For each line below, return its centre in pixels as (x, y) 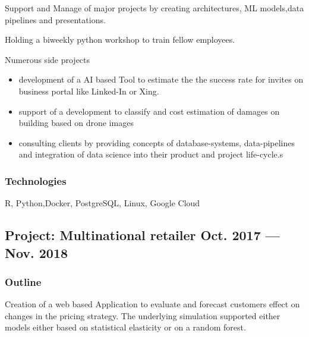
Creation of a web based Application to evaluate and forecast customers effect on (152, 304)
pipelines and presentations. (55, 19)
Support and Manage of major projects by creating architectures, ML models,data (154, 8)
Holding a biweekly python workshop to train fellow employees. (120, 40)
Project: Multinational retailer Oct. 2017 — (142, 235)
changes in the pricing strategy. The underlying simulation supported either (143, 315)
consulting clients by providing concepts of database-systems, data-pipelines (157, 142)
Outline (23, 281)
